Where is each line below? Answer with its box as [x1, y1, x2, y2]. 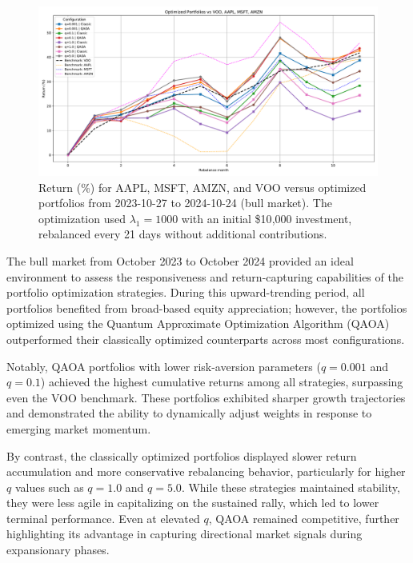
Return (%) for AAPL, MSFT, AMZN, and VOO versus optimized [38, 178, 367, 195]
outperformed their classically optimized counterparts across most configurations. [6, 330, 405, 347]
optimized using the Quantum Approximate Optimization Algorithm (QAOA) [6, 315, 390, 332]
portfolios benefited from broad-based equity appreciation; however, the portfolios [6, 299, 407, 316]
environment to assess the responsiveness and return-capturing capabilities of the [6, 268, 403, 285]
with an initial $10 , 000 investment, [181, 210, 352, 226]
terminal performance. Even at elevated [6, 509, 200, 526]
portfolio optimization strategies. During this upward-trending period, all [6, 284, 365, 301]
